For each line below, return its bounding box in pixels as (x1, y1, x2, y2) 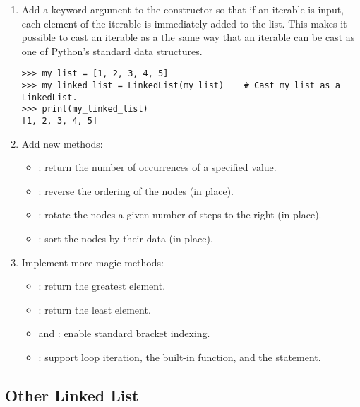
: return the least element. (38, 302, 151, 317)
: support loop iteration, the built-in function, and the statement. (38, 350, 321, 364)
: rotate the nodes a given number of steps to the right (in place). (38, 207, 322, 222)
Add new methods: (21, 136, 103, 151)
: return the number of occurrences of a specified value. (38, 160, 277, 175)
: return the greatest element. (38, 278, 166, 293)
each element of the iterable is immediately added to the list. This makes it (21, 16, 347, 30)
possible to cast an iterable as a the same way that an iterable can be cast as (21, 30, 355, 45)
